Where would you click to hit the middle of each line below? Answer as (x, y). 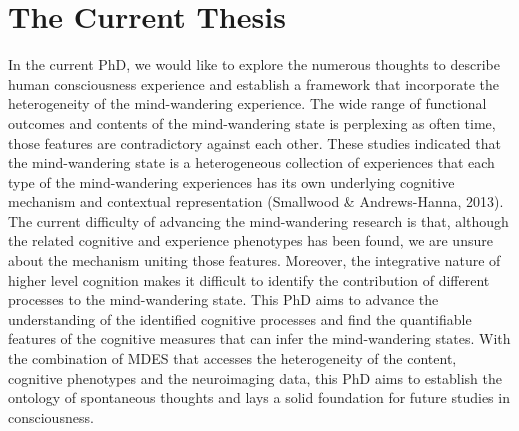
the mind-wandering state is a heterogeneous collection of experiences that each (251, 162)
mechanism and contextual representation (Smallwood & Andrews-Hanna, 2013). (256, 201)
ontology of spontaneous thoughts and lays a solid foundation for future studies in (259, 397)
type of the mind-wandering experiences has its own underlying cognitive (231, 181)
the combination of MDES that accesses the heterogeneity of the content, (232, 358)
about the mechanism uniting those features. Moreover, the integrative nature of (254, 260)
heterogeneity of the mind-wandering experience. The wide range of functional (247, 103)
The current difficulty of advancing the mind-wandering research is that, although (258, 220)
